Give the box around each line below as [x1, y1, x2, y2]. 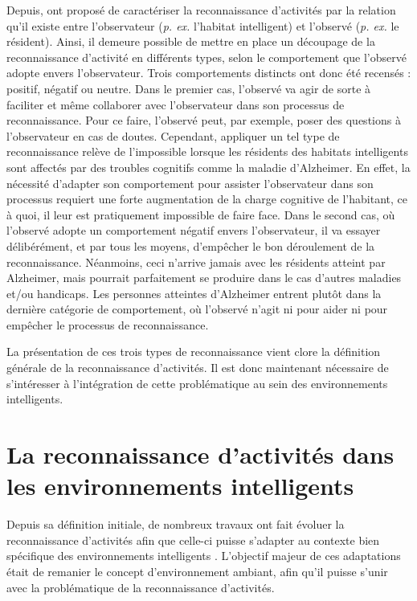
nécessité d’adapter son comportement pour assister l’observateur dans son [6, 174, 374, 191]
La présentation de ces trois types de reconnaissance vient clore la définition [6, 343, 381, 360]
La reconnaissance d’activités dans [6, 438, 395, 471]
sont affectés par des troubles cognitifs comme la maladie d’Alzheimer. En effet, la [6, 158, 411, 175]
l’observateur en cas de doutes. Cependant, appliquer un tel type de [6, 127, 340, 144]
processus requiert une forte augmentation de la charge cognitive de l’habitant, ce [6, 190, 407, 207]
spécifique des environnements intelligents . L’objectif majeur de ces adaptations [6, 547, 401, 564]
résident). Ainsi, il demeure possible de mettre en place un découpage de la [6, 33, 375, 50]
